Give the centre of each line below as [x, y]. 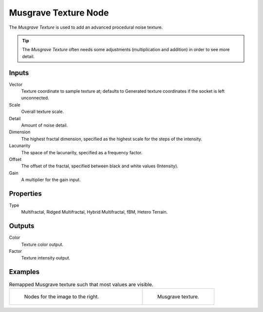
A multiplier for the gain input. [51, 180]
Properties [25, 193]
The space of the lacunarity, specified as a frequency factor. [82, 152]
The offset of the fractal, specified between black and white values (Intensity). [100, 166]
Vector [16, 84]
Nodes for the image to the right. [62, 296]
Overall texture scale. [43, 111]
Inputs [19, 73]
